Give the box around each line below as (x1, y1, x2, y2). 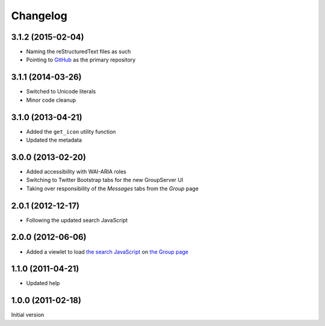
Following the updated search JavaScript (26, 216, 128, 224)
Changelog (11, 9, 67, 22)
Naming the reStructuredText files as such (26, 48, 131, 55)
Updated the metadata (26, 136, 82, 144)
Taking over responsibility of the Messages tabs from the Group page (26, 184, 199, 192)
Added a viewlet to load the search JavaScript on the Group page (26, 248, 189, 255)
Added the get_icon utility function (26, 128, 116, 135)
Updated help (26, 280, 60, 287)
